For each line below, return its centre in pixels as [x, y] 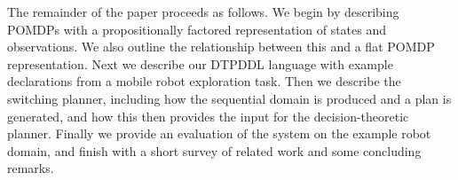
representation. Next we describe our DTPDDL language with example [200, 63]
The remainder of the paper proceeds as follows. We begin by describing [203, 12]
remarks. [31, 168]
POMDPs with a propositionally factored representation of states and [197, 29]
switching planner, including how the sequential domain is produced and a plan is [229, 98]
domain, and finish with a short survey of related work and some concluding [214, 150]
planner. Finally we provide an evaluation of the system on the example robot [219, 133]
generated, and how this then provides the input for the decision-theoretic [208, 116]
